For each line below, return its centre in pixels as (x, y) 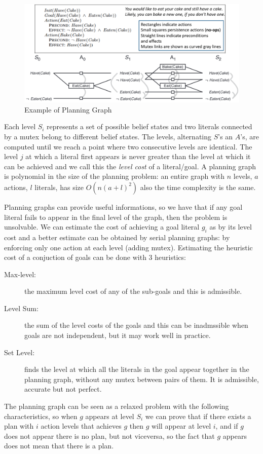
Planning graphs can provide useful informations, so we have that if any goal (123, 206)
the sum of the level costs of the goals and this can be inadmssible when (136, 325)
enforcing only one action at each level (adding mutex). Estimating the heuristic (128, 247)
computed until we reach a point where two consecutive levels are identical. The (128, 146)
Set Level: (20, 352)
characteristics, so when (41, 416)
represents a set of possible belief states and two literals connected (149, 126)
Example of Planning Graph (68, 109)
